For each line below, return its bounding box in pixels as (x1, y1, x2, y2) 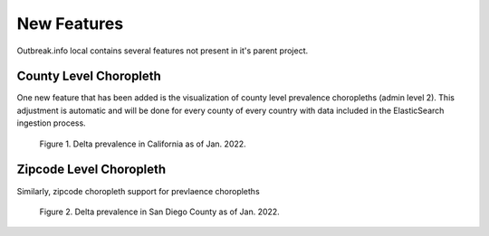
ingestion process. (16, 118, 86, 128)
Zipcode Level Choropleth (16, 162, 167, 177)
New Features (16, 14, 124, 33)
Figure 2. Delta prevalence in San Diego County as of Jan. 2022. (39, 206, 280, 217)
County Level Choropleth (16, 69, 162, 84)
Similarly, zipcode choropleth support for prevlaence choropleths (16, 185, 260, 196)
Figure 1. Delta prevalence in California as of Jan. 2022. (39, 138, 246, 149)
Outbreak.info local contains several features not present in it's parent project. (16, 45, 309, 56)
